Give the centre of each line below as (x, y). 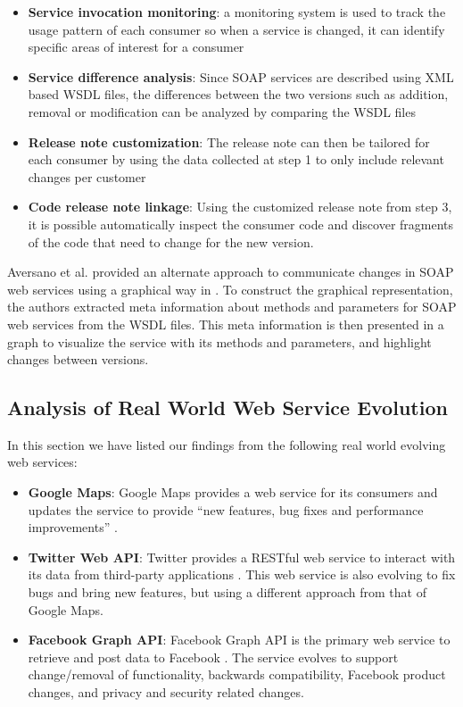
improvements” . (73, 527)
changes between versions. (78, 359)
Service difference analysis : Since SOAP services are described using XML (241, 76)
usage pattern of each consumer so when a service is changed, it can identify (236, 29)
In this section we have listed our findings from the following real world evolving (227, 444)
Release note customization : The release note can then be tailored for (229, 141)
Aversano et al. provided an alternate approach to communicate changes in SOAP (231, 272)
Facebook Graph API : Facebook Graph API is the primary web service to (239, 640)
